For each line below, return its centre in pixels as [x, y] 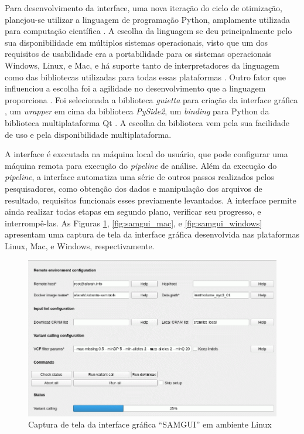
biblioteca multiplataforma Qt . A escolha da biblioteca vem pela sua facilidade [147, 122]
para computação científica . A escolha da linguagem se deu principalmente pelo [148, 31]
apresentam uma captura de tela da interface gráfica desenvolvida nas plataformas [152, 234]
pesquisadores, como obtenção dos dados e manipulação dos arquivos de [134, 188]
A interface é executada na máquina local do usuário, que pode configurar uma [146, 154]
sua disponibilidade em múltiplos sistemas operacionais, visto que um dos [136, 42]
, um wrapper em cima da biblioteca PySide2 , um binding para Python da [137, 111]
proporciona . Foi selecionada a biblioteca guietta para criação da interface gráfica [151, 99]
